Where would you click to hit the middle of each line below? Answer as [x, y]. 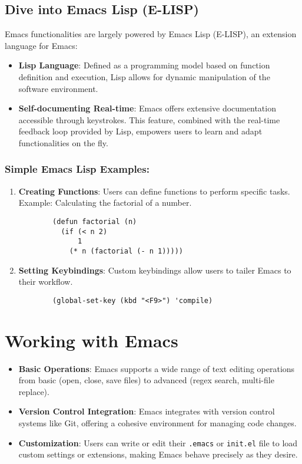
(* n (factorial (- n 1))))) [126, 251]
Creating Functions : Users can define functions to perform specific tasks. [154, 191]
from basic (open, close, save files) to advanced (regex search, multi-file [146, 380]
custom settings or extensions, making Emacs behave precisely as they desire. [158, 454]
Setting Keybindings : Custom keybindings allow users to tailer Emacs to [155, 270]
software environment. [58, 88]
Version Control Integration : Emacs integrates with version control [147, 411]
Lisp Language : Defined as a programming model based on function [144, 65]
